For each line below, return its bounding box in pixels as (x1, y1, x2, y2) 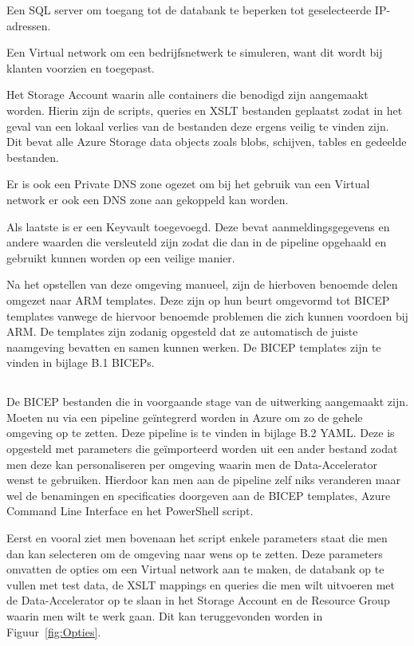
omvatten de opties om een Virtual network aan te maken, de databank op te (6, 561, 384, 577)
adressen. (6, 17, 51, 33)
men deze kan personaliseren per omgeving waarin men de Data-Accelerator (6, 455, 377, 472)
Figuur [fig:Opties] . (6, 623, 101, 640)
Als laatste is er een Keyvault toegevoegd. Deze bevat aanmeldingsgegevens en (6, 218, 390, 234)
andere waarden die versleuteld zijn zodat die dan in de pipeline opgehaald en (6, 234, 387, 250)
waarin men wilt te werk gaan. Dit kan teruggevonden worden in (6, 607, 323, 624)
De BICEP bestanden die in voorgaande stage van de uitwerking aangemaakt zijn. (6, 393, 408, 410)
